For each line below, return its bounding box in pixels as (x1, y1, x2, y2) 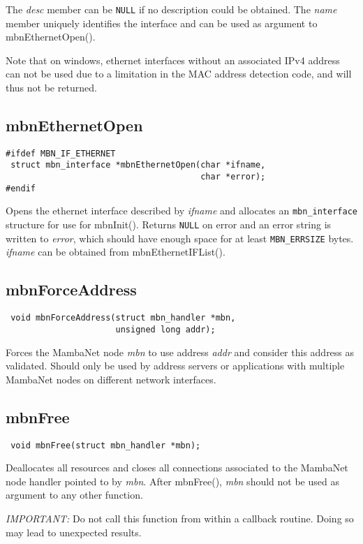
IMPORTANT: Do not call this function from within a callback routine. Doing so (6, 510, 354, 525)
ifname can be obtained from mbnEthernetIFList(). (6, 244, 225, 259)
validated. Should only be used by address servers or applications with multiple (6, 358, 345, 373)
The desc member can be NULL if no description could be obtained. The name (6, 2, 337, 16)
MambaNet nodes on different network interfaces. (6, 372, 216, 386)
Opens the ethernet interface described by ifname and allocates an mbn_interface (6, 203, 357, 218)
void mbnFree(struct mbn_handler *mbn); (10, 440, 201, 450)
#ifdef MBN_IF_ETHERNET (6, 148, 116, 159)
